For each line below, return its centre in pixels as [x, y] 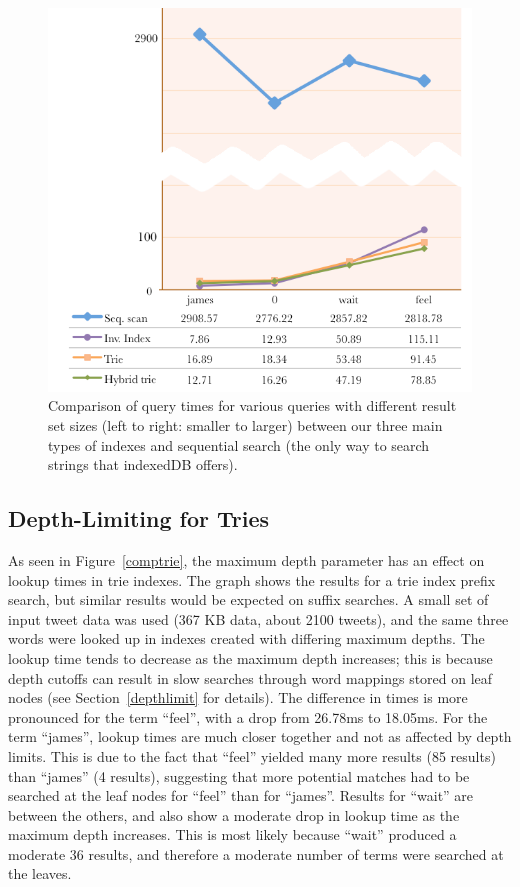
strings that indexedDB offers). [143, 464]
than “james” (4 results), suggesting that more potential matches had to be [239, 775]
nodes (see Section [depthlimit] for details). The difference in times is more [238, 697]
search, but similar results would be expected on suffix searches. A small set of [248, 599]
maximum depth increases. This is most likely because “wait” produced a [232, 834]
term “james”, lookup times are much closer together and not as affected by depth [260, 736]
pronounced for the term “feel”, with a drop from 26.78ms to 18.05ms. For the [248, 716]
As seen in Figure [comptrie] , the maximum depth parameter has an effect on [246, 559]
